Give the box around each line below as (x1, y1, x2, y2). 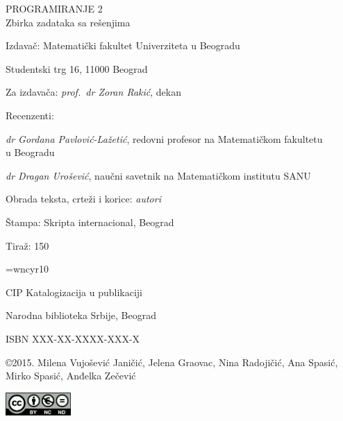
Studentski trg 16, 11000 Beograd (6, 61, 148, 76)
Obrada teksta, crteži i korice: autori (6, 191, 161, 206)
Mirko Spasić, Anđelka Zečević (6, 368, 136, 383)
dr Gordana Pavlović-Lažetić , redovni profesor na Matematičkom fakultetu (6, 131, 323, 146)
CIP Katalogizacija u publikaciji (6, 284, 143, 299)
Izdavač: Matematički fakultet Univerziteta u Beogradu (6, 38, 240, 53)
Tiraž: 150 (6, 238, 49, 252)
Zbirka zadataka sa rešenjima (6, 15, 131, 29)
